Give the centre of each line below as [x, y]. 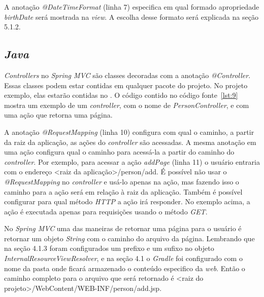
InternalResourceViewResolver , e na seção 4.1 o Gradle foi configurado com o [123, 258]
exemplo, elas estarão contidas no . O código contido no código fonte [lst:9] [121, 95]
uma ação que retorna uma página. [58, 115]
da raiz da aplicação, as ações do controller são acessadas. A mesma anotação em [130, 142]
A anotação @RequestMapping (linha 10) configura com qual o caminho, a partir [129, 132]
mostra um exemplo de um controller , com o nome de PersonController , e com [127, 105]
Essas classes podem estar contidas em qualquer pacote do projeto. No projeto [126, 85]
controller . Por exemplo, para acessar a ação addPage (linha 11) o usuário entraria [132, 161]
